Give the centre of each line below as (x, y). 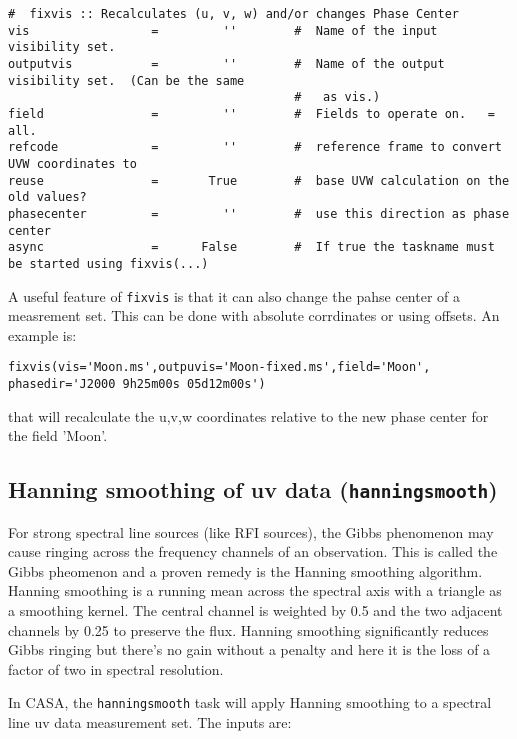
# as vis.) (337, 97)
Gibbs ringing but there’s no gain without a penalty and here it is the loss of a (249, 649)
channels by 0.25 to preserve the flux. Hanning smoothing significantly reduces (248, 629)
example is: (42, 334)
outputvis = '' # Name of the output (226, 63)
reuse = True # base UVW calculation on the (259, 180)
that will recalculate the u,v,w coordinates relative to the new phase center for (248, 415)
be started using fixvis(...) (108, 263)
